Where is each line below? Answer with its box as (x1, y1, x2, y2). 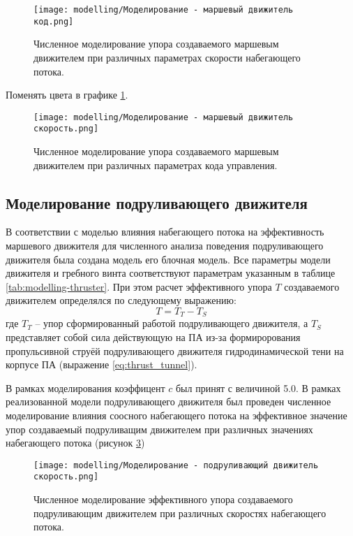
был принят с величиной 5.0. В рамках (175, 380, 341, 395)
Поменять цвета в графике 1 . (6, 87, 128, 102)
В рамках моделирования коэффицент (6, 380, 165, 395)
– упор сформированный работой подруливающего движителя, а (35, 316, 308, 331)
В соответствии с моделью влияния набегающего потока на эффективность (6, 224, 324, 239)
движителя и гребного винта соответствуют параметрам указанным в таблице (6, 266, 336, 280)
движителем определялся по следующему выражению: (6, 293, 236, 307)
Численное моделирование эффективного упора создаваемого (33, 492, 293, 507)
